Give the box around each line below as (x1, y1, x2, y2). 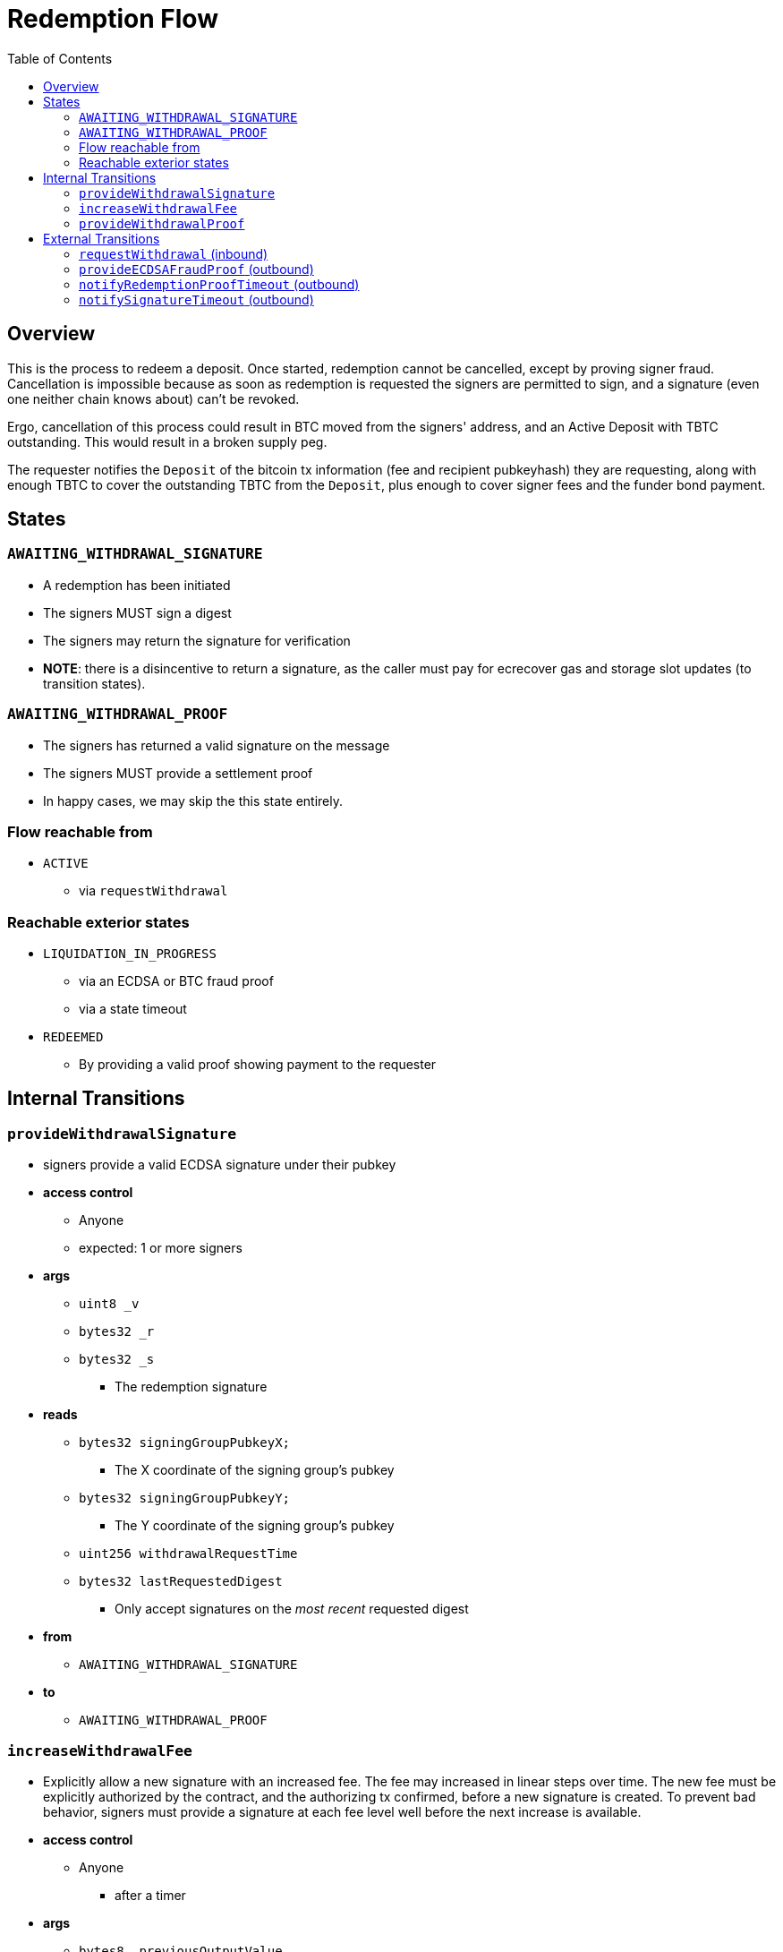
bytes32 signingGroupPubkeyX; (79, 1435, 291, 1451)
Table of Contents (7, 50, 113, 66)
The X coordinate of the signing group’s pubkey (115, 1462, 395, 1478)
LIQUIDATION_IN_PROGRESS (43, 946, 217, 962)
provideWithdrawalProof (79, 216, 245, 231)
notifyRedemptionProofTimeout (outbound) (79, 276, 360, 292)
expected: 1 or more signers (79, 1240, 243, 1256)
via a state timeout (79, 1001, 187, 1017)
